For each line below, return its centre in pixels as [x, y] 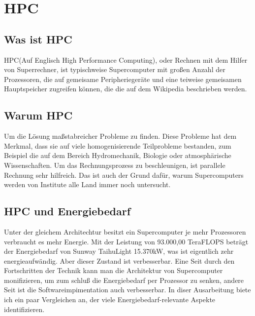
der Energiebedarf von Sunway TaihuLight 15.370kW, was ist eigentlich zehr [119, 251]
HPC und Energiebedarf [67, 211]
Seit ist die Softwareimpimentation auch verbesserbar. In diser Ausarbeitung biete [127, 290]
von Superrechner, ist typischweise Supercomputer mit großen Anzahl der [115, 69]
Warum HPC [38, 115]
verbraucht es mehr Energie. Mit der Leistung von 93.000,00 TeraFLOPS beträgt [126, 241]
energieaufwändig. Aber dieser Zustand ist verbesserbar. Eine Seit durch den [119, 260]
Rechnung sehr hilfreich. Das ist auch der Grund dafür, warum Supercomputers [124, 175]
